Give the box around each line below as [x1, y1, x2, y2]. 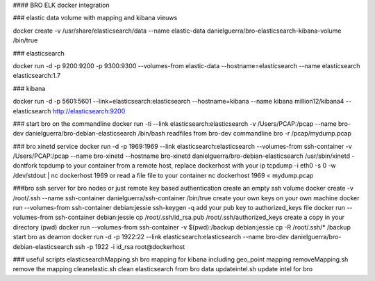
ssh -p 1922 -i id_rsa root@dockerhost [74, 242, 185, 250]
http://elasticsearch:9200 [52, 106, 126, 115]
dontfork [12, 161, 37, 170]
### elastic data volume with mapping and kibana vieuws [12, 14, 178, 22]
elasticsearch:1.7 [12, 72, 61, 80]
